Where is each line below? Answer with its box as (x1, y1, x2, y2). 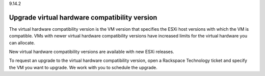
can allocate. (9, 39, 35, 46)
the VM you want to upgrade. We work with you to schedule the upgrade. (9, 64, 158, 70)
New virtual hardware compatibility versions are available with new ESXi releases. (9, 49, 174, 55)
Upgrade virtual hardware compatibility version (9, 13, 158, 21)
